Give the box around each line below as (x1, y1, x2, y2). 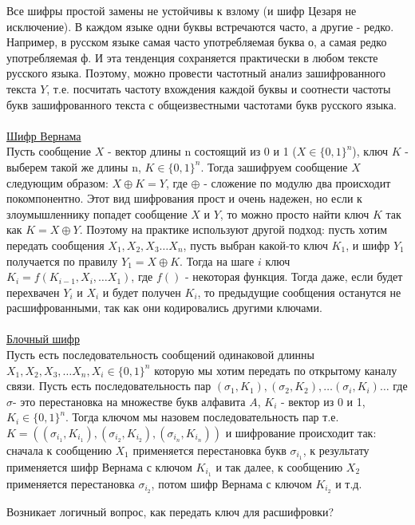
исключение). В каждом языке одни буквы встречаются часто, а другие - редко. (6, 18, 394, 34)
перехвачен (6, 283, 60, 300)
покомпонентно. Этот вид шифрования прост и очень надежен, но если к (6, 190, 362, 207)
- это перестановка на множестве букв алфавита (13, 393, 246, 409)
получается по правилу (6, 252, 118, 269)
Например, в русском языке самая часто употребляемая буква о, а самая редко (6, 34, 387, 50)
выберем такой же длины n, (6, 158, 141, 175)
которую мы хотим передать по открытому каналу (154, 361, 397, 378)
